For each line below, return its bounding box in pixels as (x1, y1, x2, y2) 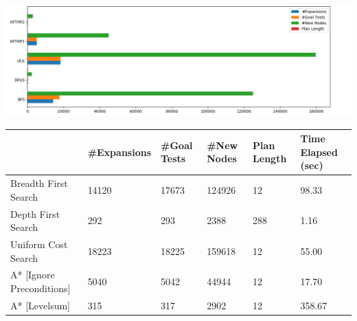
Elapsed (300, 144, 338, 159)
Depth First (10, 206, 60, 221)
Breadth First (10, 176, 68, 190)
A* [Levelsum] (10, 298, 70, 312)
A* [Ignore (10, 267, 55, 282)
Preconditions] (10, 280, 71, 295)
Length (253, 151, 287, 166)
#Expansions (87, 144, 152, 159)
